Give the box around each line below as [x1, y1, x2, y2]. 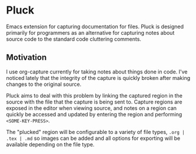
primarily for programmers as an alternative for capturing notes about [6, 29, 175, 36]
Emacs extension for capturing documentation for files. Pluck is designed [6, 23, 184, 30]
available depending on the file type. [6, 140, 95, 148]
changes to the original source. [6, 81, 82, 88]
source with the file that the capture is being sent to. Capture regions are [6, 98, 182, 105]
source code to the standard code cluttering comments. [6, 35, 141, 42]
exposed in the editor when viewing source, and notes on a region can [6, 104, 177, 112]
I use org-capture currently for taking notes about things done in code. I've [6, 68, 188, 75]
